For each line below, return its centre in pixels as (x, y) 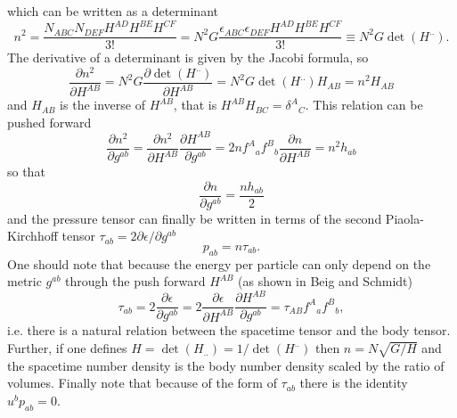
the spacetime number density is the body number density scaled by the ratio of (226, 365)
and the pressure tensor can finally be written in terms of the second (195, 218)
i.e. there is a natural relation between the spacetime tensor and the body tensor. (229, 330)
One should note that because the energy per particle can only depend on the (219, 263)
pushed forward (49, 122)
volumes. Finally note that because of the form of (142, 383)
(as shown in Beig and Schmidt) (325, 281)
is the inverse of (102, 105)
